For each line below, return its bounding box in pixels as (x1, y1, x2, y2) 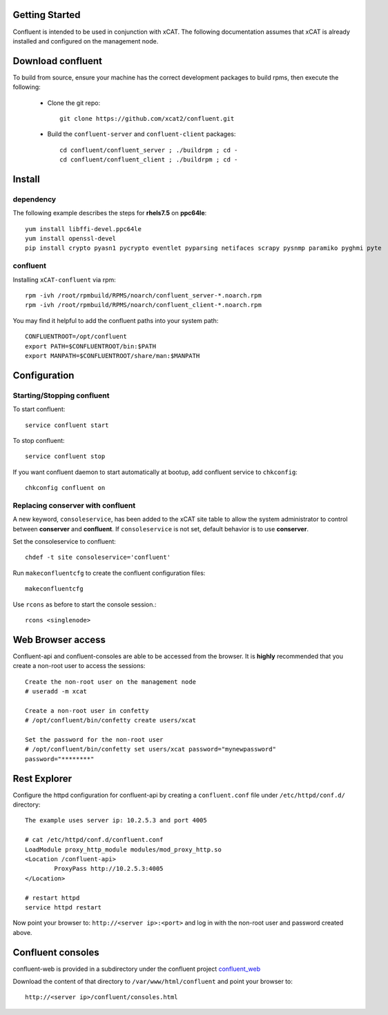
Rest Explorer (12, 773, 72, 785)
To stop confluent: (12, 436, 65, 444)
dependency (12, 194, 57, 204)
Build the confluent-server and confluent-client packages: (47, 130, 236, 138)
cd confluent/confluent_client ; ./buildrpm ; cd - (59, 156, 238, 164)
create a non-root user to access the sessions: (12, 662, 146, 670)
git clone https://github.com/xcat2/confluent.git (59, 115, 235, 122)
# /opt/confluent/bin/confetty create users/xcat (25, 716, 197, 725)
